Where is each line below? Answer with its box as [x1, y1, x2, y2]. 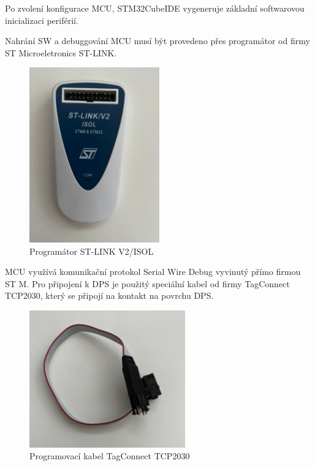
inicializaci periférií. [5, 13, 78, 26]
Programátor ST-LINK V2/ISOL [29, 244, 154, 257]
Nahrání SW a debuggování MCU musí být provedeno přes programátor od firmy [5, 34, 310, 47]
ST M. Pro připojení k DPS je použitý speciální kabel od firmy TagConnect [5, 277, 290, 290]
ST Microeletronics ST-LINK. [5, 46, 117, 59]
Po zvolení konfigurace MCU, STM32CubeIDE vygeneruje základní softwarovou [5, 2, 305, 14]
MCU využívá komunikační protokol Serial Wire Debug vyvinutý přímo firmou [5, 265, 301, 278]
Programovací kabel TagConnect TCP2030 [29, 449, 190, 462]
